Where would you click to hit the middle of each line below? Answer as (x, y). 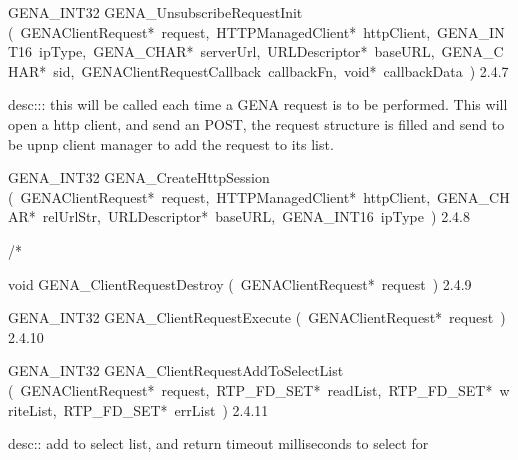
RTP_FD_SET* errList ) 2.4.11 (166, 409)
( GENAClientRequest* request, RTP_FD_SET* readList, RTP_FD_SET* (250, 389)
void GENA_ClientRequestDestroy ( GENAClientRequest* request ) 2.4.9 (240, 283)
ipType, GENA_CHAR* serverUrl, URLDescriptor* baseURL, (237, 51)
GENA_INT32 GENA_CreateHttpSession (139, 177)
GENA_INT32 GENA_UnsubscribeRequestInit (155, 12)
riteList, (32, 409)
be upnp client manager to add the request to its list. (171, 143)
